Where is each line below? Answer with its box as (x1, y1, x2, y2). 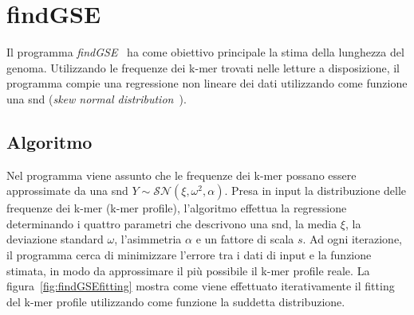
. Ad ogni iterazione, (302, 231, 403, 247)
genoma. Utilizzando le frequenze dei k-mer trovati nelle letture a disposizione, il (6, 59, 400, 76)
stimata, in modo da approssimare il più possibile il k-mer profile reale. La (6, 262, 370, 278)
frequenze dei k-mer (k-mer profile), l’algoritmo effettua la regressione (6, 200, 347, 216)
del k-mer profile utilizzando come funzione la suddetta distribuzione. (6, 293, 345, 309)
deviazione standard (6, 231, 104, 247)
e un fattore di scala (195, 231, 294, 247)
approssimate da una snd (6, 182, 128, 199)
